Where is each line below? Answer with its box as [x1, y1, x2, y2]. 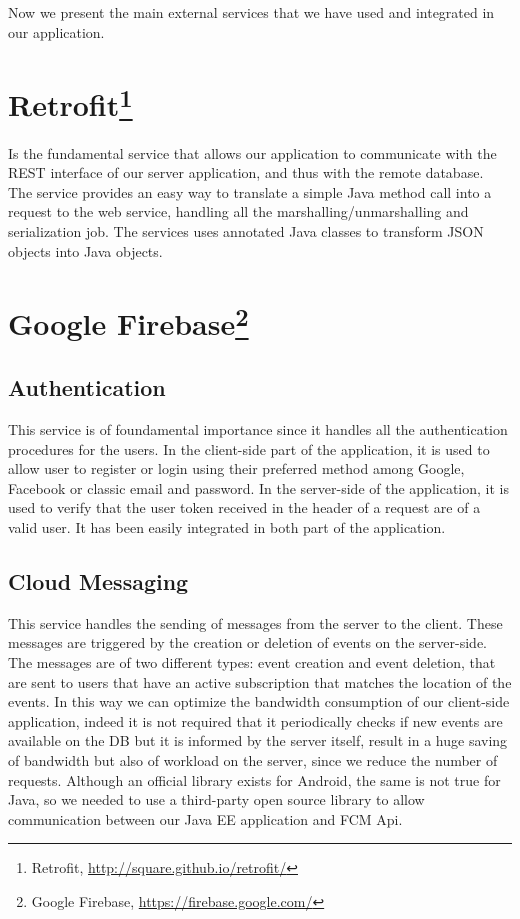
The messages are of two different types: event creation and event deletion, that [8, 652, 496, 673]
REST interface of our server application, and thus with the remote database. [8, 162, 484, 183]
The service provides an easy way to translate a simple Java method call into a [8, 181, 492, 202]
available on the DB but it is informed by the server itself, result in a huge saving [8, 730, 508, 751]
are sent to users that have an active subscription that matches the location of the [8, 671, 512, 692]
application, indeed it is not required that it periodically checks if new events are [8, 710, 503, 731]
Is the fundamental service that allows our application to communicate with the [8, 142, 497, 163]
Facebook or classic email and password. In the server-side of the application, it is [8, 477, 509, 498]
